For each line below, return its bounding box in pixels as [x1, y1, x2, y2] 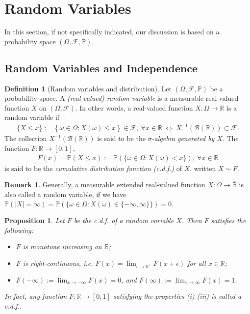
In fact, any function [4, 291, 67, 301]
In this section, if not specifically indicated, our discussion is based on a [4, 27, 220, 37]
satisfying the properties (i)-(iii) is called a [113, 291, 242, 301]
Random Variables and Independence [4, 60, 198, 75]
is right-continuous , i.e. [23, 257, 93, 268]
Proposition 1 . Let [4, 215, 65, 226]
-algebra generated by [151, 133, 215, 143]
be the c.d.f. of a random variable [74, 215, 174, 226]
